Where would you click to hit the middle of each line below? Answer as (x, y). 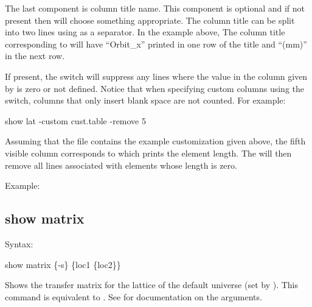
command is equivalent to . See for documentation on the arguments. (133, 296)
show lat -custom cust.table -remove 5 (75, 120)
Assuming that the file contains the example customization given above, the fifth (155, 141)
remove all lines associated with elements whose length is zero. (121, 165)
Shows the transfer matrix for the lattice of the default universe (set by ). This (152, 285)
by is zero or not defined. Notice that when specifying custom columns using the (154, 88)
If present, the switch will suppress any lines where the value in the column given (156, 76)
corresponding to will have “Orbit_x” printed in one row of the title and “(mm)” (156, 44)
